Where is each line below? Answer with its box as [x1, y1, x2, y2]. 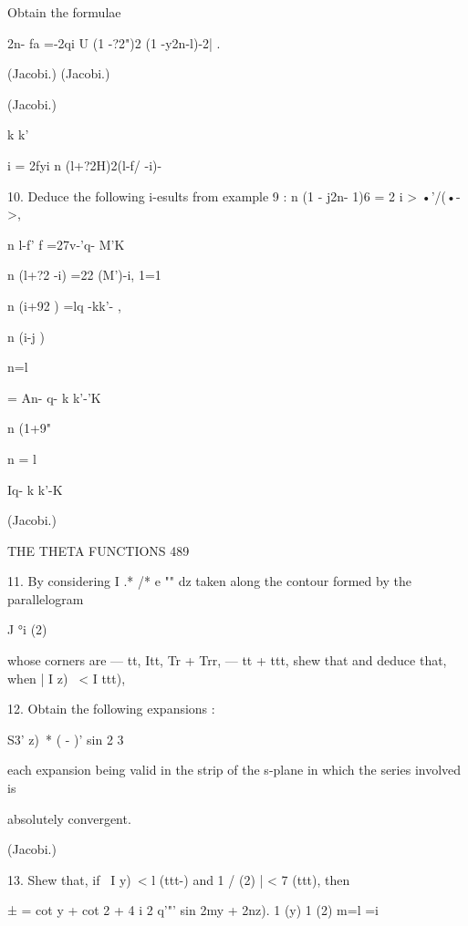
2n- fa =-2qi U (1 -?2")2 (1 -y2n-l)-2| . [7, 33, 221, 52]
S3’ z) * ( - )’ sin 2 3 [7, 729, 124, 748]
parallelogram [7, 589, 84, 608]
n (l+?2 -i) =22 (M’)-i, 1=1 [7, 265, 161, 284]
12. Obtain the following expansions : [7, 699, 215, 718]
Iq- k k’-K [7, 479, 63, 499]
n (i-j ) [7, 326, 45, 345]
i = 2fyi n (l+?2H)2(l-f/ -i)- [7, 155, 162, 174]
